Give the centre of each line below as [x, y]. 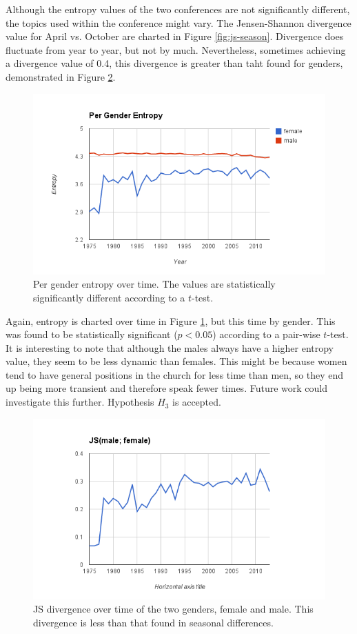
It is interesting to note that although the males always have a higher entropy [170, 347]
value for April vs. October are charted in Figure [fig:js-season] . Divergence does [175, 36]
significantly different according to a [109, 297]
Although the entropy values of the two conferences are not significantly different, [178, 9]
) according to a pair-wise [266, 334]
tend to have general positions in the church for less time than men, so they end [175, 374]
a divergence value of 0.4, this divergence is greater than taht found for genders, [174, 63]
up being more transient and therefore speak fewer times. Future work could [166, 388]
